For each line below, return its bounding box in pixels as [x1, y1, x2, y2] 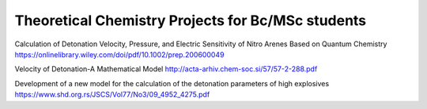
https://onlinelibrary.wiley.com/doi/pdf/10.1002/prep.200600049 [14, 49, 225, 59]
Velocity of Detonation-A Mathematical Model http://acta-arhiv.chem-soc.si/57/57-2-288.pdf [14, 64, 318, 74]
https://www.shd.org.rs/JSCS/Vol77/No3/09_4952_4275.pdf [14, 90, 210, 100]
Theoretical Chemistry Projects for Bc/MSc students [14, 12, 367, 29]
